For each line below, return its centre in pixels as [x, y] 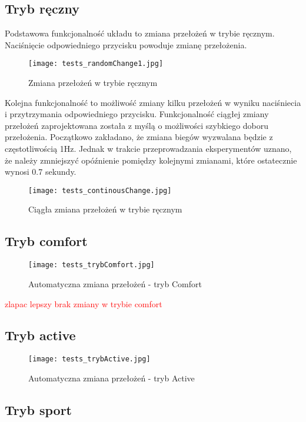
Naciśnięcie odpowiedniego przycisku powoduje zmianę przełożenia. [126, 44]
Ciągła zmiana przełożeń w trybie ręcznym [105, 209]
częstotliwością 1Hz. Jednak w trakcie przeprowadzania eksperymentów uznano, [148, 149]
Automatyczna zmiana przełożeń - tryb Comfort [115, 283]
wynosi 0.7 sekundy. [41, 172]
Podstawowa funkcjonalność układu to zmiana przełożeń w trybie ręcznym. [140, 33]
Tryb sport [38, 409]
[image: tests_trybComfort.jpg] [92, 265]
